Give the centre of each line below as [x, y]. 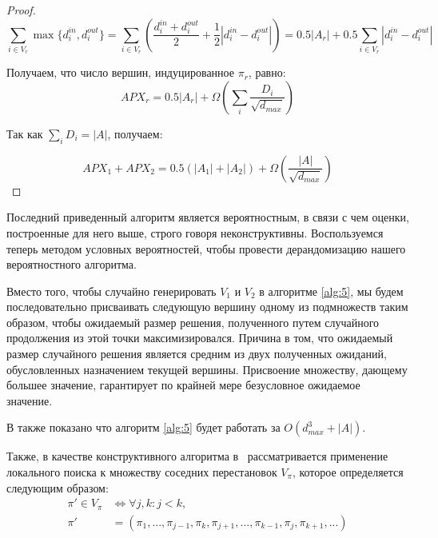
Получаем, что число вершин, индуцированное [120, 72]
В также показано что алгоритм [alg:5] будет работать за [143, 427]
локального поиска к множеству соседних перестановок [142, 472]
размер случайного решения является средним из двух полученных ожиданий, [197, 354]
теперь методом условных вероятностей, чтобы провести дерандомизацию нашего [206, 248]
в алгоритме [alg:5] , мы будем [331, 291]
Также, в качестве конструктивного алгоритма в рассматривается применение [197, 456]
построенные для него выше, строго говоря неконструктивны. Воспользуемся [195, 232]
